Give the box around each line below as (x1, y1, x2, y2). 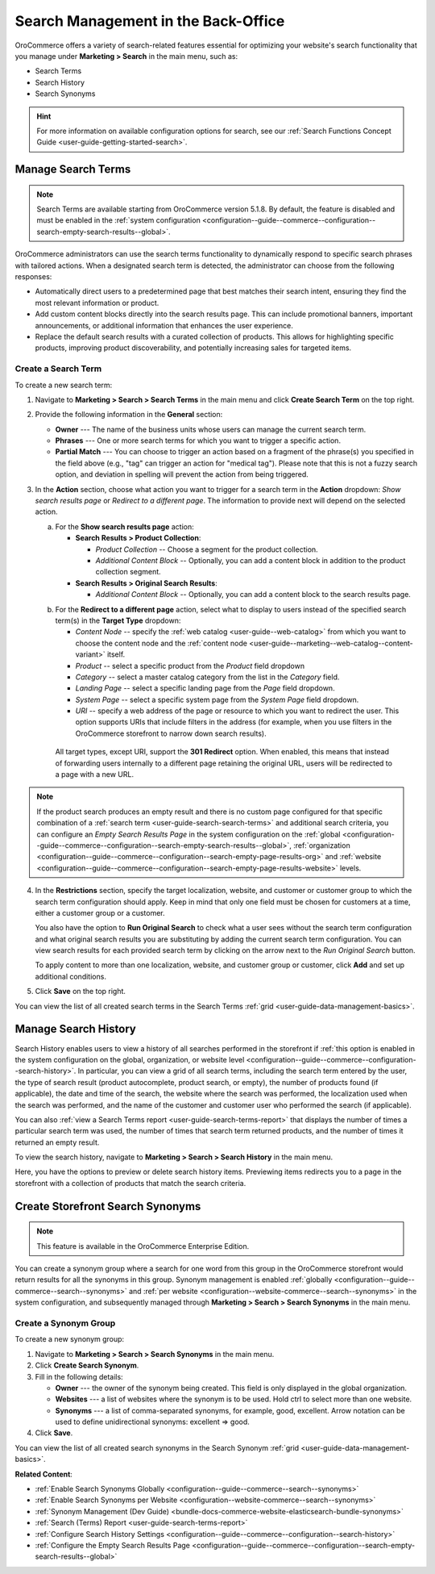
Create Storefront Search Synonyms (14, 1199, 201, 1213)
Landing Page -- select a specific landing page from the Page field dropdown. (75, 683, 335, 693)
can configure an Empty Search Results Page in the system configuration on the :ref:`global (36, 829, 341, 839)
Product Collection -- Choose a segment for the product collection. (95, 545, 318, 554)
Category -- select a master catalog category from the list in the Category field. (75, 672, 340, 682)
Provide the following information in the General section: (35, 410, 223, 420)
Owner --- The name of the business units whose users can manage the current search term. (55, 424, 367, 434)
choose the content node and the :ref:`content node (75, 638, 247, 648)
